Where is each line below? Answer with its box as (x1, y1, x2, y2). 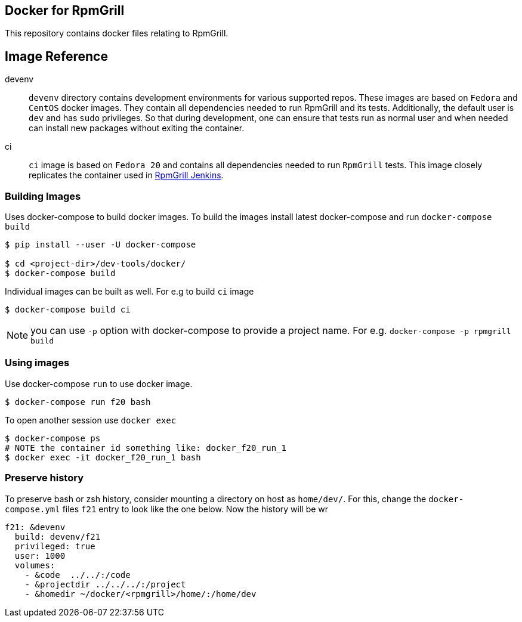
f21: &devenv (5, 522, 66, 532)
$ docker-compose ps (5, 433, 101, 443)
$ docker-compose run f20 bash (5, 397, 151, 407)
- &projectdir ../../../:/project (24, 579, 186, 589)
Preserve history (5, 472, 84, 484)
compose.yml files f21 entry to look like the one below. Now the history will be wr (5, 503, 329, 514)
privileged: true (14, 541, 95, 551)
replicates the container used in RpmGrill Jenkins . (29, 170, 224, 181)
